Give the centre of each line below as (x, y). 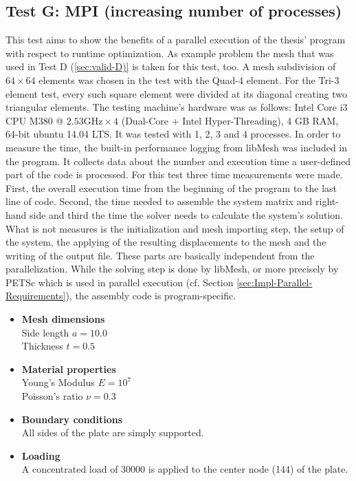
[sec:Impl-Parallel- (275, 282)
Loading (41, 455)
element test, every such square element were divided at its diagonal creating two (176, 93)
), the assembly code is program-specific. (151, 296)
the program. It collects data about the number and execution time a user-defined (178, 161)
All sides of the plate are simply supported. (113, 432)
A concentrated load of (70, 469)
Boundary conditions (72, 419)
